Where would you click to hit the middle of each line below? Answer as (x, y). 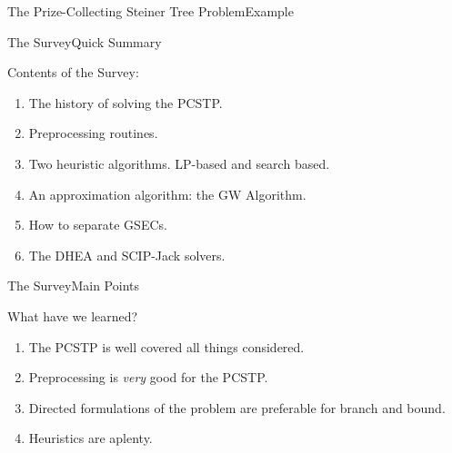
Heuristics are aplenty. (90, 438)
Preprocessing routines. (93, 133)
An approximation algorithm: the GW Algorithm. (167, 194)
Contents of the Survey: (73, 72)
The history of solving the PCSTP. (126, 102)
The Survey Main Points (74, 286)
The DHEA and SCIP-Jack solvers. (127, 255)
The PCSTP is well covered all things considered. (166, 346)
